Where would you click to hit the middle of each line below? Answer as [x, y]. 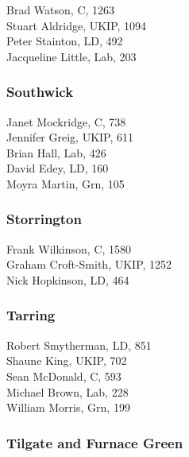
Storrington [44, 219]
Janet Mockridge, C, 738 [66, 121]
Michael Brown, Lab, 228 [67, 391]
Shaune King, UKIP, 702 [67, 360]
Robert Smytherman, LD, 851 [79, 345]
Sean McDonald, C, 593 [64, 376]
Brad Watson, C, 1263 [61, 10]
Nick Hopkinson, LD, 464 [68, 279]
